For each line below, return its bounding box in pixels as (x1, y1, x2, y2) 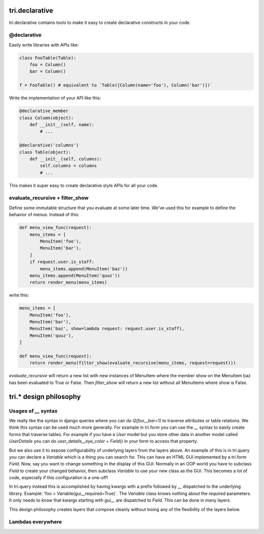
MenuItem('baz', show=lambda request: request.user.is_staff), (29, 326, 185, 332)
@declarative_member (19, 108, 68, 114)
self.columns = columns (40, 163, 97, 169)
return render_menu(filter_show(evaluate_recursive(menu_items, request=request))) (29, 360, 236, 366)
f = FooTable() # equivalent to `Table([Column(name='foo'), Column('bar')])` (19, 82, 213, 88)
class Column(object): (19, 115, 74, 121)
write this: (9, 292, 29, 298)
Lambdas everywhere (9, 518, 62, 525)
